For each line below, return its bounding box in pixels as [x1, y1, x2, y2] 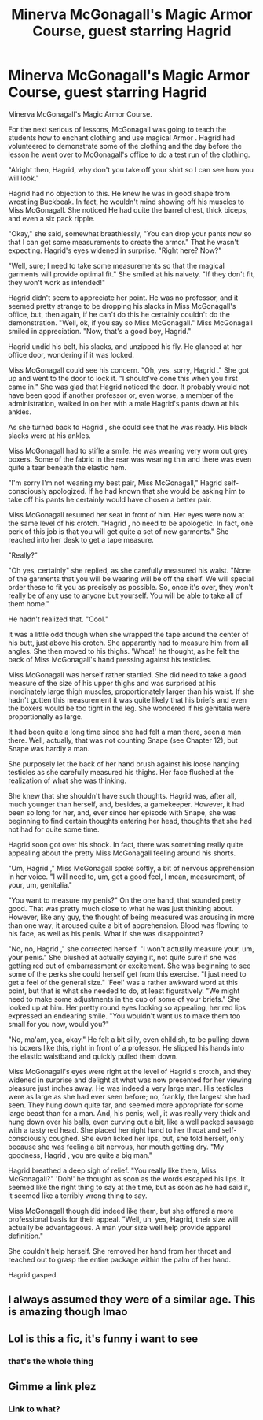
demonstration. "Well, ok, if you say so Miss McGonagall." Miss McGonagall [8, 317, 253, 328]
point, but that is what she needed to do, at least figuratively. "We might [8, 986, 240, 995]
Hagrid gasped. [8, 1270, 59, 1279]
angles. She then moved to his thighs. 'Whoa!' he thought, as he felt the [8, 646, 239, 655]
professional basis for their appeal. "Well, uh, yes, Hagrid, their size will [8, 1214, 239, 1224]
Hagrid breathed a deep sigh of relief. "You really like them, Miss [8, 1166, 217, 1175]
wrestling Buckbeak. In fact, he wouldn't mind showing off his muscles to [8, 197, 245, 206]
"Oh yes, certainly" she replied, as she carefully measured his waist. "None [8, 565, 251, 575]
